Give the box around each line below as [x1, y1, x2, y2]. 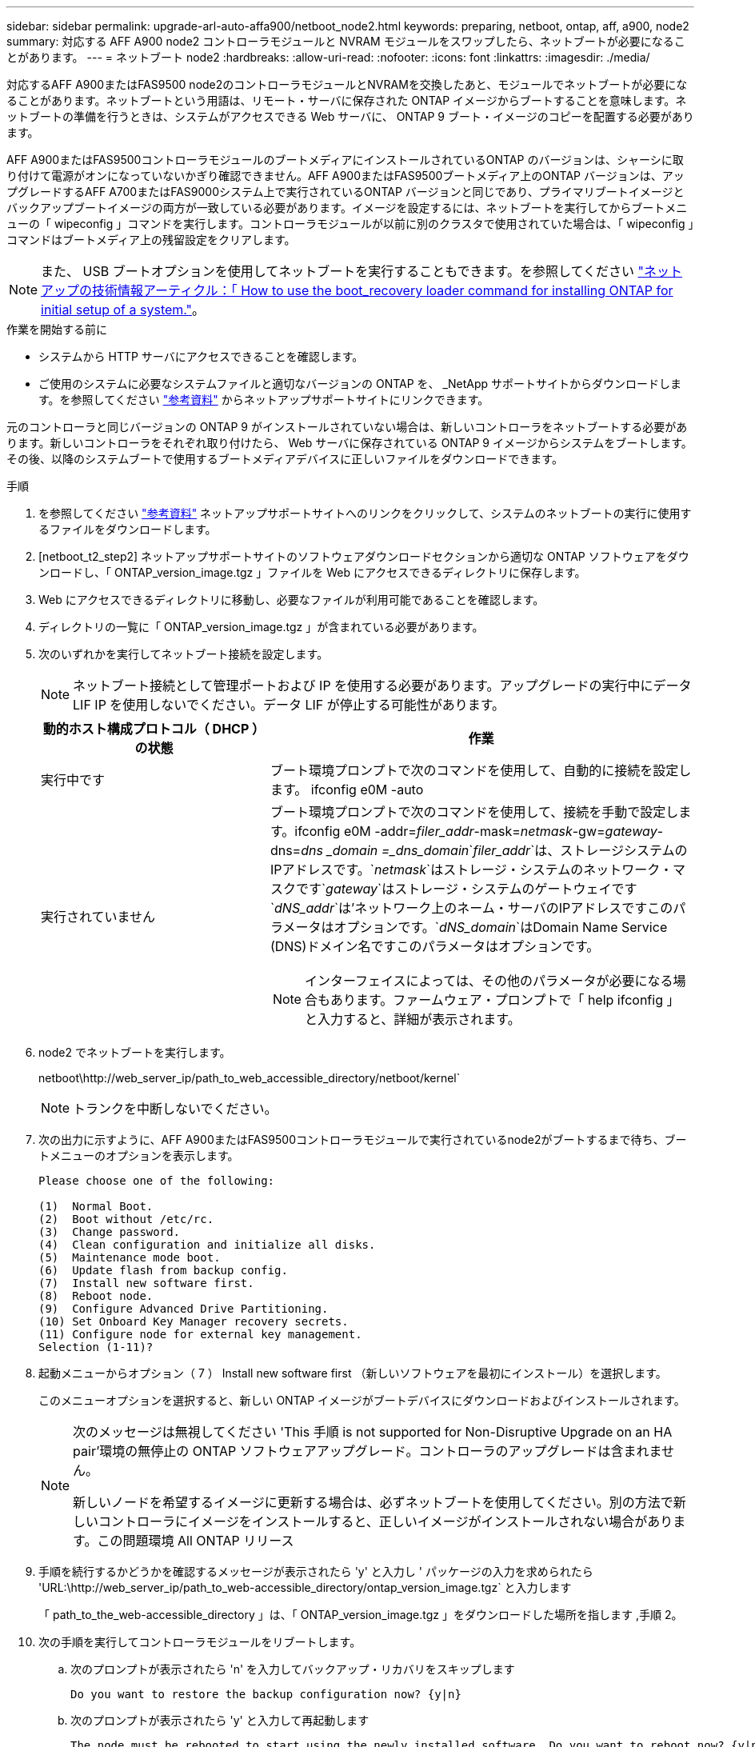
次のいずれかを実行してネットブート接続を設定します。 [38, 647, 329, 661]
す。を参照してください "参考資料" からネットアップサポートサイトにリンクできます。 [38, 393, 489, 406]
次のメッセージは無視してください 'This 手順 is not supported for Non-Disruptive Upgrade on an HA [73, 1424, 673, 1440]
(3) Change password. [38, 1225, 181, 1238]
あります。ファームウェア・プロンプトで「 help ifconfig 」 [330, 992, 680, 1008]
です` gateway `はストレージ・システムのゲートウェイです [295, 881, 637, 897]
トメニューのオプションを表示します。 [38, 1149, 239, 1162]
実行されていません [41, 909, 156, 925]
